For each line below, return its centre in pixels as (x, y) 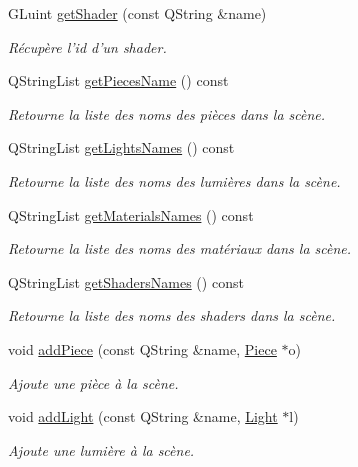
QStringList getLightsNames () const (121, 147)
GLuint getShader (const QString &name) (137, 13)
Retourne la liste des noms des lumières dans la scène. (174, 180)
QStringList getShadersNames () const (126, 281)
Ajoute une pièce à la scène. (93, 382)
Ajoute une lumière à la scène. (101, 449)
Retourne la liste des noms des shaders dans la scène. (172, 315)
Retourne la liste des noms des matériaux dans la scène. (180, 248)
